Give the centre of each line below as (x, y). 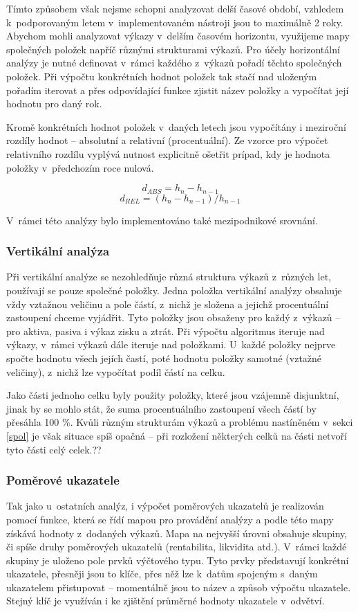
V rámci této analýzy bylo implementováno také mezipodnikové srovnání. (162, 220)
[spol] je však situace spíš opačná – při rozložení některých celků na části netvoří (177, 435)
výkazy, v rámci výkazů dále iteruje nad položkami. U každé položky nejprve (171, 344)
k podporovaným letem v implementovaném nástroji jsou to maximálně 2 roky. (175, 22)
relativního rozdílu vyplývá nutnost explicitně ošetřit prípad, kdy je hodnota (168, 153)
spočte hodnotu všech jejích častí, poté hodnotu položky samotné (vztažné (164, 358)
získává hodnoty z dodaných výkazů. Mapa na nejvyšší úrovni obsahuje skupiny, (177, 533)
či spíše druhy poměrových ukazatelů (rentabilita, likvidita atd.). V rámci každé (177, 547)
